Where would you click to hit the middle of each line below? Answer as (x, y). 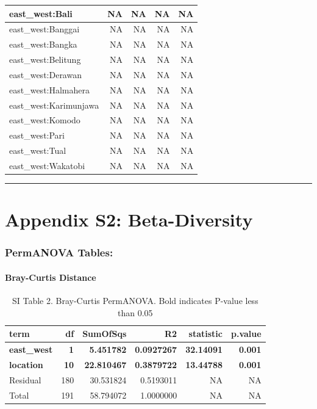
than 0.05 (135, 312)
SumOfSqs (105, 334)
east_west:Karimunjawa (54, 105)
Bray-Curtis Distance (51, 277)
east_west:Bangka (43, 44)
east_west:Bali (41, 13)
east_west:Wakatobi (47, 165)
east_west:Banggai (45, 29)
